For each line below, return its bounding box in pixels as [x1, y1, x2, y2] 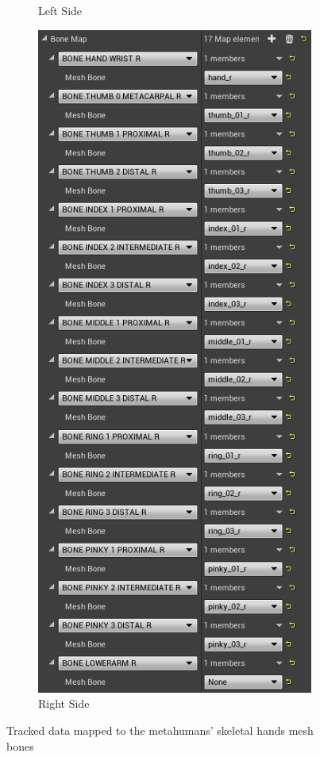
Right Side [38, 695, 90, 712]
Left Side [38, 2, 83, 18]
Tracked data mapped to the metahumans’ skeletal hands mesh [6, 722, 314, 739]
